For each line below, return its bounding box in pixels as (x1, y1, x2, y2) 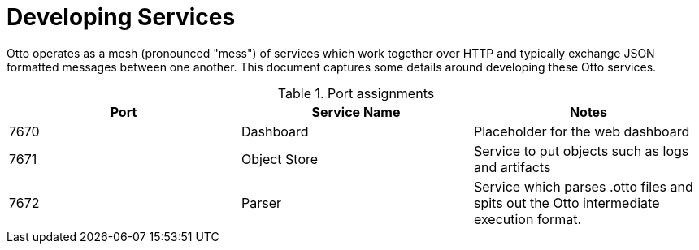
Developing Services (7, 3, 236, 31)
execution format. (473, 210, 582, 227)
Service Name (311, 103, 401, 120)
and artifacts (473, 158, 551, 175)
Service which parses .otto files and (473, 178, 693, 195)
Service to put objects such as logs (473, 142, 689, 159)
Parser (241, 194, 282, 211)
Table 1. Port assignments (277, 84, 435, 101)
